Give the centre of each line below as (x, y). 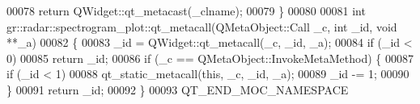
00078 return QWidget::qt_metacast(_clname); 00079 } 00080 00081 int (186, 10)
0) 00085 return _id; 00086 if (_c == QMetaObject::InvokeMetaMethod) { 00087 (210, 58)
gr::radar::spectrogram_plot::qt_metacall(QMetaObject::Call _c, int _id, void (202, 26)
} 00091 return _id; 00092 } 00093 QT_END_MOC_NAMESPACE (178, 89)
